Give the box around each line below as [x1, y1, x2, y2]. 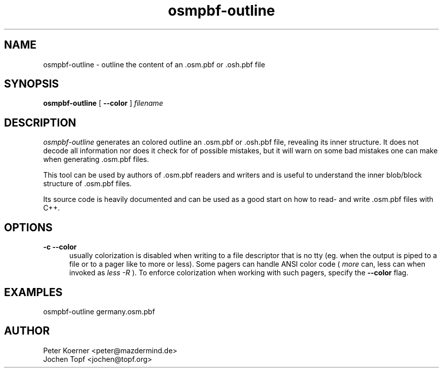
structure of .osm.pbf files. [43, 179, 132, 188]
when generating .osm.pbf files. [43, 155, 149, 164]
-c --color [43, 242, 77, 252]
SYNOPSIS [4, 77, 59, 91]
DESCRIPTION [4, 116, 76, 129]
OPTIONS [4, 221, 53, 234]
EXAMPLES [4, 285, 63, 299]
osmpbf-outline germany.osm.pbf [43, 307, 155, 316]
